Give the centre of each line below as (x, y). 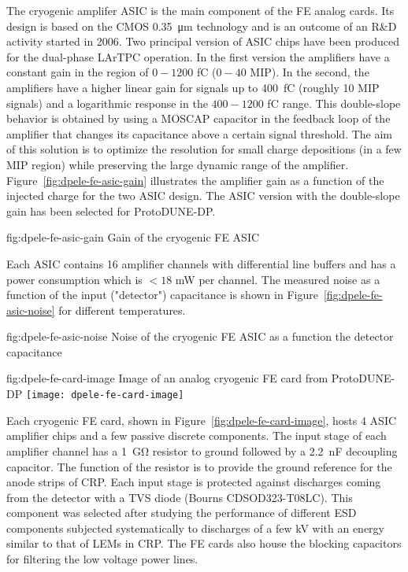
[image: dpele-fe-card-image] (105, 395)
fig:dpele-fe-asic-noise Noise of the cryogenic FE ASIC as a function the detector (200, 336)
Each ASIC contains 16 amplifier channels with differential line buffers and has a (201, 263)
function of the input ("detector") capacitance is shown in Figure (162, 295)
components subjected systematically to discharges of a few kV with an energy (196, 528)
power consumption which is (74, 279)
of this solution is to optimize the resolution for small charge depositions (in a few (204, 149)
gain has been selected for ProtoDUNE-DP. (111, 210)
